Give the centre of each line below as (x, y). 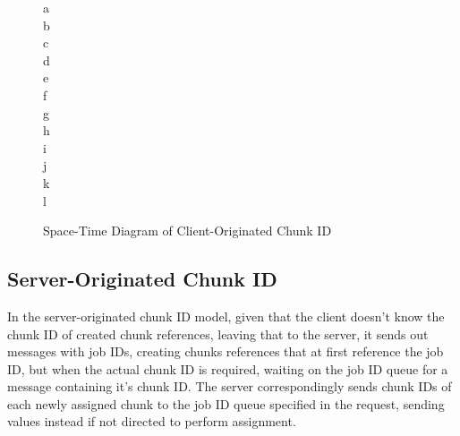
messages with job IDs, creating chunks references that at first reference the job (226, 351)
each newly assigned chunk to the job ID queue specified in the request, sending (226, 403)
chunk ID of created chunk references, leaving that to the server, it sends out (218, 333)
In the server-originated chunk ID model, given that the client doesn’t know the (226, 316)
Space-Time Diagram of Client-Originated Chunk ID (187, 231)
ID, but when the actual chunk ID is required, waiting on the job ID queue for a (228, 368)
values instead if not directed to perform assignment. (152, 421)
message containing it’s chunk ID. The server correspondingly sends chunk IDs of (230, 386)
